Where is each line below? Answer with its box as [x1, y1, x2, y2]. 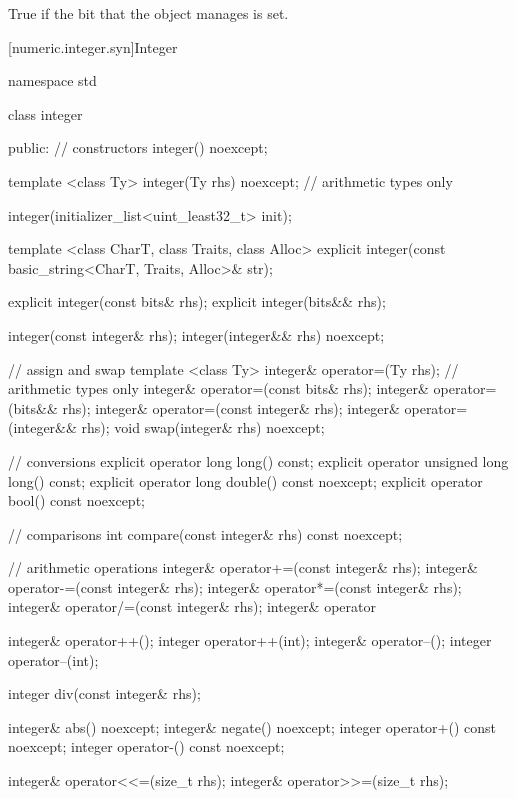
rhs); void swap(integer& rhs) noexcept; [81, 417, 325, 438]
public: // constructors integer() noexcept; [8, 137, 268, 158]
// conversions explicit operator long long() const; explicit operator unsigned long [8, 450, 509, 471]
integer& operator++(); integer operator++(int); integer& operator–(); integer [8, 630, 492, 651]
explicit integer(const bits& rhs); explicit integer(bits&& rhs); [8, 291, 386, 312]
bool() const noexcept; [8, 490, 145, 511]
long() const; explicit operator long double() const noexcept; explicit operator [8, 470, 483, 491]
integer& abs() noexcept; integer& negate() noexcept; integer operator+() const [8, 716, 497, 737]
